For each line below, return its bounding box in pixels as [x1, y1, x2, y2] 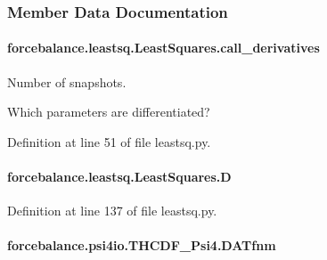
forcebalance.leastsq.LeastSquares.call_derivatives [7, 38, 320, 57]
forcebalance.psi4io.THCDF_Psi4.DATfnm [7, 236, 276, 255]
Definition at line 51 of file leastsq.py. [7, 132, 211, 150]
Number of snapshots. [7, 72, 127, 91]
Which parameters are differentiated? [7, 102, 210, 121]
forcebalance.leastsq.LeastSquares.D [7, 167, 232, 186]
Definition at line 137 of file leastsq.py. [7, 201, 217, 220]
